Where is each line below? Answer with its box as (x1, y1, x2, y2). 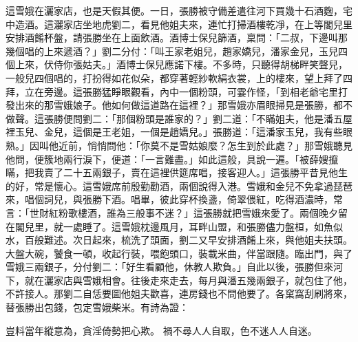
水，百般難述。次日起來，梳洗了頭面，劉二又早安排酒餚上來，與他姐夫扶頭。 (6, 233, 352, 247)
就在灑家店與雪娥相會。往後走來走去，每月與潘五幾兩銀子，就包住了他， (24, 272, 352, 287)
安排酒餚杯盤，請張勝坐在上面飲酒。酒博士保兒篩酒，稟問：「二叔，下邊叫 (6, 30, 338, 45)
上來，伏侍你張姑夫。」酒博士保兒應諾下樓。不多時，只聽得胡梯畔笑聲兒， (14, 57, 348, 72)
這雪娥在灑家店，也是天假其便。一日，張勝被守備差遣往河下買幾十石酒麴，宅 (6, 3, 352, 17)
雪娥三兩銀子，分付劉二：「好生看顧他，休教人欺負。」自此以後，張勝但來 (6, 259, 333, 274)
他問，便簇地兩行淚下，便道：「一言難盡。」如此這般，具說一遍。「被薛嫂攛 (6, 151, 338, 166)
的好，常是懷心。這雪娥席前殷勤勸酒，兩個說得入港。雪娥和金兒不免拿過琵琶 (6, 178, 352, 193)
